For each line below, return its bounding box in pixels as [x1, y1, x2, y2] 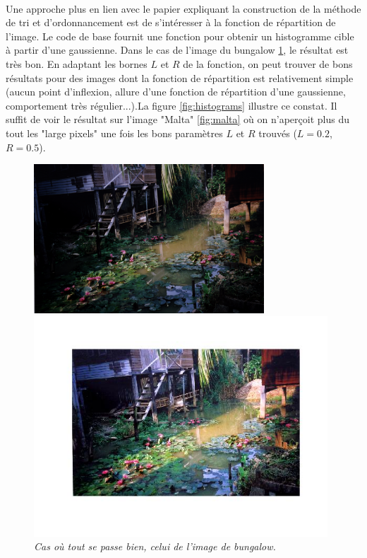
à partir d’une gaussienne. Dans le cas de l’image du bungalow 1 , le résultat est [6, 42, 349, 57]
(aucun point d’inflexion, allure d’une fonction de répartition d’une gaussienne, [6, 84, 346, 99]
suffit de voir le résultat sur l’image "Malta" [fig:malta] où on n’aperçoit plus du [6, 112, 349, 127]
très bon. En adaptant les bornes [6, 56, 148, 71]
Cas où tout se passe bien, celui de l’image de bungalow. [34, 539, 276, 554]
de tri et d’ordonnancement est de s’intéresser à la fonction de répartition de [6, 15, 336, 30]
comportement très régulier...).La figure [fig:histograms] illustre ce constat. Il [6, 98, 337, 112]
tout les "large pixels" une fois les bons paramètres [6, 125, 223, 140]
